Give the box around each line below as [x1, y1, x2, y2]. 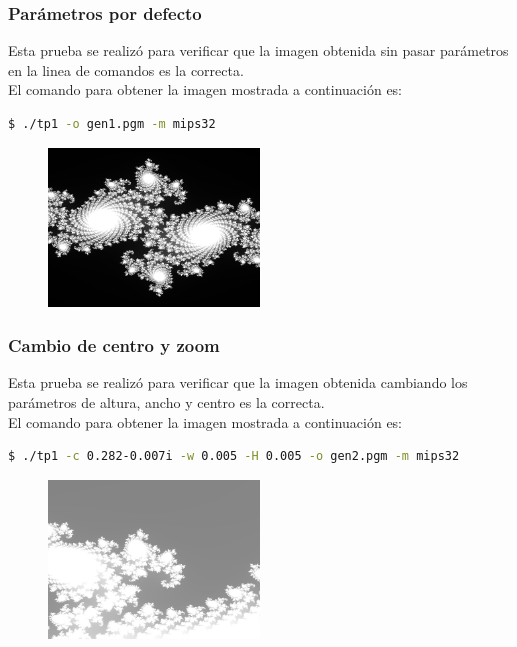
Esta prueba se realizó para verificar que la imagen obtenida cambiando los [8, 372, 468, 393]
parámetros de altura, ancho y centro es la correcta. [8, 392, 325, 412]
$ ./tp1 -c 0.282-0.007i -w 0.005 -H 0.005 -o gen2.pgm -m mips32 [8, 449, 460, 464]
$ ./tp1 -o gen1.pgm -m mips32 [8, 117, 216, 131]
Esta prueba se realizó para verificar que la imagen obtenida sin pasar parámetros [8, 40, 509, 61]
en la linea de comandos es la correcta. [8, 59, 244, 80]
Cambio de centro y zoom [8, 333, 220, 358]
